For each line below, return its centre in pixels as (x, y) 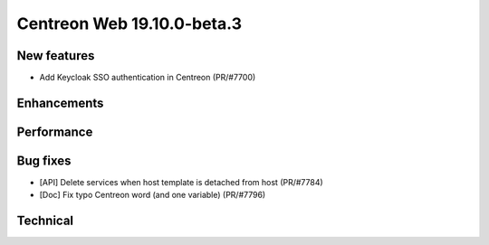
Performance (55, 132)
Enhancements (60, 103)
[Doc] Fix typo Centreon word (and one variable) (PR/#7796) (153, 195)
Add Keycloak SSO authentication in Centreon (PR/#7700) (148, 78)
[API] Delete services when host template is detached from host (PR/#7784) (181, 182)
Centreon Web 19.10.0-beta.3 (129, 24)
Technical (45, 221)
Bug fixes (44, 160)
